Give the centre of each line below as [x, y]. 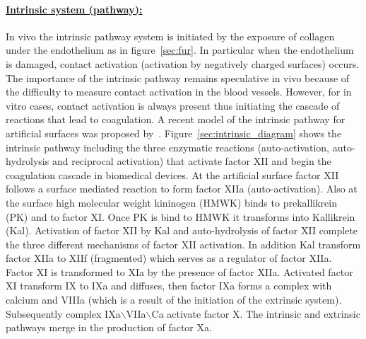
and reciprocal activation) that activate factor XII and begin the [191, 161]
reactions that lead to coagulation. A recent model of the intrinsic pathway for [176, 119]
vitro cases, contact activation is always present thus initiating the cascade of [173, 105]
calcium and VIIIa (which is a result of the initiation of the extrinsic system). [174, 300]
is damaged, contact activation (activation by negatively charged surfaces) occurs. [183, 63]
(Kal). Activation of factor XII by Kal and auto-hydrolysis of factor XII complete [182, 230]
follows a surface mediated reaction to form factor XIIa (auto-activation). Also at [182, 189]
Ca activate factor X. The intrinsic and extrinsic [256, 313]
